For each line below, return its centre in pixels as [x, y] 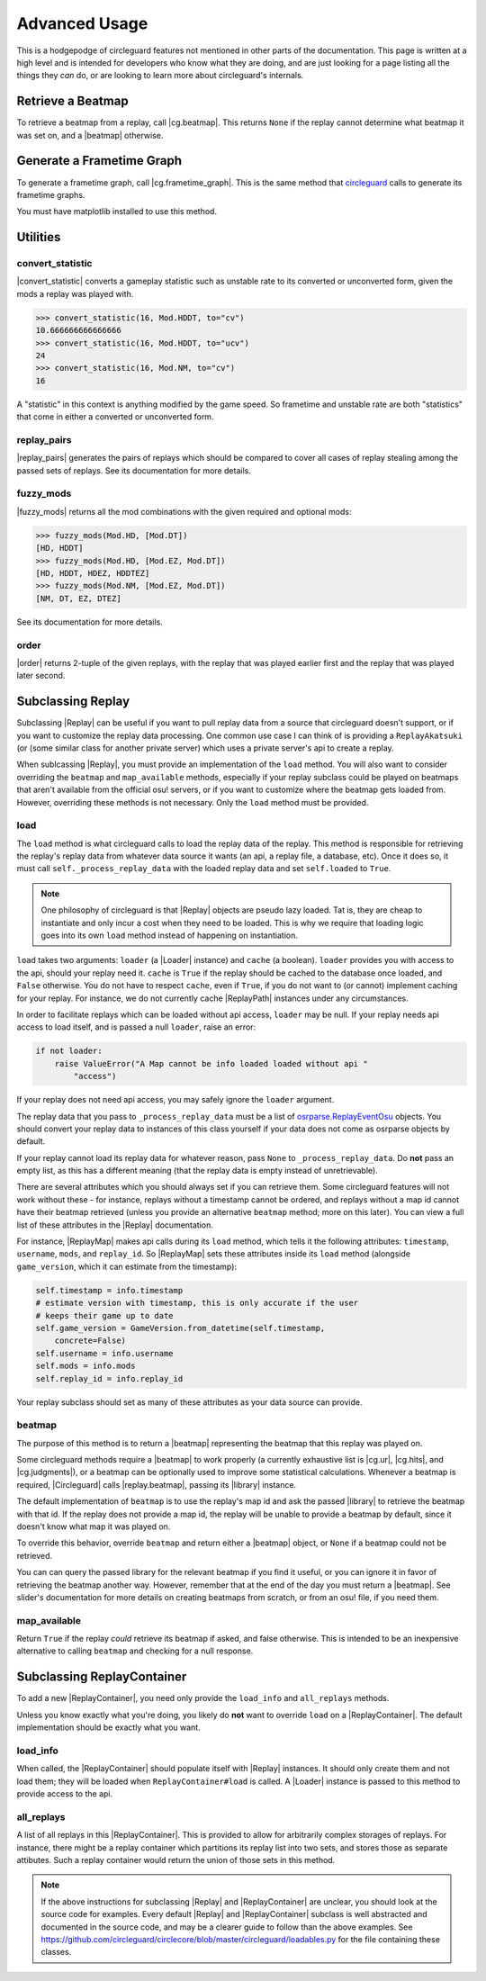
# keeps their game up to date [105, 1315]
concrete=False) [90, 1341]
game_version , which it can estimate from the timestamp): [127, 1266]
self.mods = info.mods [85, 1366]
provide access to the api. [64, 1794]
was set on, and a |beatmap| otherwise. [90, 135]
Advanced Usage [82, 23]
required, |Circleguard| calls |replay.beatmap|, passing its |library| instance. [157, 1484]
